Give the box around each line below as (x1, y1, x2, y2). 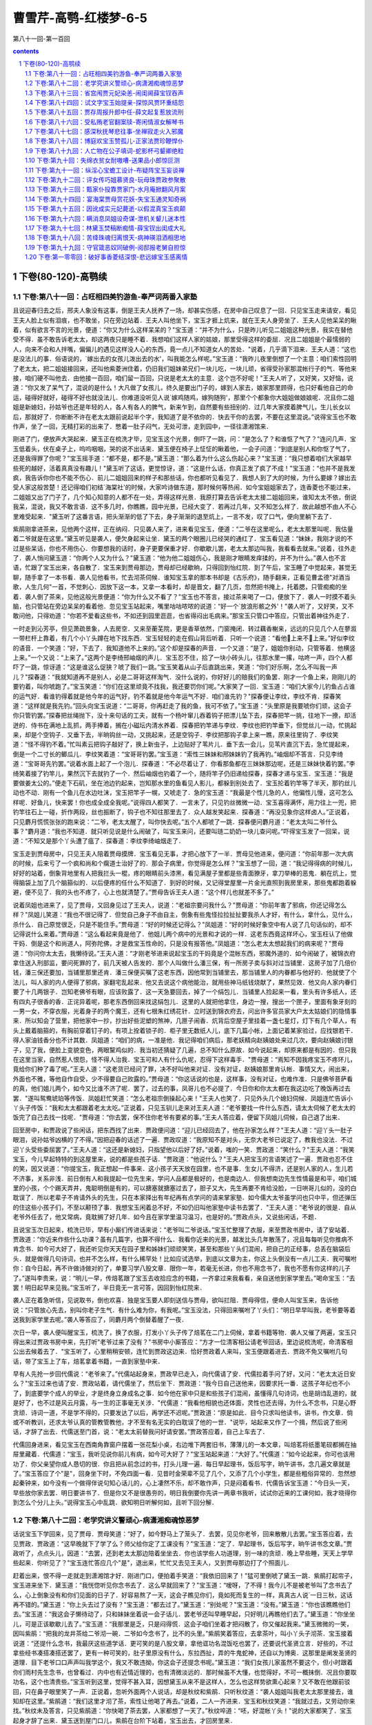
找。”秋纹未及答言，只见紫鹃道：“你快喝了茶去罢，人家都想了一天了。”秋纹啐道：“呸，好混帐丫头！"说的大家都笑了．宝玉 (12, 1706, 353, 1715)
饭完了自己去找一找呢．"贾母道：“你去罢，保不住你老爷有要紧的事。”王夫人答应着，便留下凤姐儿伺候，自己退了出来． (12, 1113, 344, 1121)
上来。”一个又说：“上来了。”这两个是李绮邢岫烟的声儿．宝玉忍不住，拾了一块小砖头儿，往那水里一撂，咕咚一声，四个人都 (12, 653, 353, 662)
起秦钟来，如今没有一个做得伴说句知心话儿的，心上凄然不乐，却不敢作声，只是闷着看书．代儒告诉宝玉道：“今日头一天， (12, 1479, 354, 1487)
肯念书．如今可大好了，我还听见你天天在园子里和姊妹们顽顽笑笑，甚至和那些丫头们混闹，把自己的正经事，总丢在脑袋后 (12, 1245, 351, 1253)
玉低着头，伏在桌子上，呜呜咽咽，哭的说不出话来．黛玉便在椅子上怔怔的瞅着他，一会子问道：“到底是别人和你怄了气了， (12, 444, 354, 453)
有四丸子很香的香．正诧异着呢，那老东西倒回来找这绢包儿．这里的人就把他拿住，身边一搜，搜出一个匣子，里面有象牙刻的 (12, 997, 357, 1005)
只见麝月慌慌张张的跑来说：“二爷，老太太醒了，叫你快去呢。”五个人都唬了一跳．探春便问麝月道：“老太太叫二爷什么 (12, 818, 338, 826)
